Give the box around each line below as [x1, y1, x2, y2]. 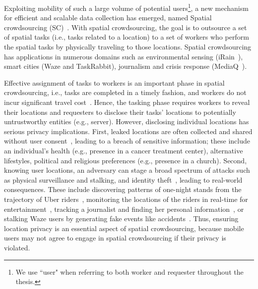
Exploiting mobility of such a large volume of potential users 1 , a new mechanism [4, 1, 249, 13]
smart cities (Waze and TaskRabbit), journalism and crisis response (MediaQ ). [4, 61, 247, 71]
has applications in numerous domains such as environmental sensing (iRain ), [4, 51, 243, 61]
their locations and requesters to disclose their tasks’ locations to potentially [4, 106, 236, 117]
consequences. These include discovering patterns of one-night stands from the [4, 184, 242, 194]
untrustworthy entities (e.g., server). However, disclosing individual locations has [4, 116, 249, 127]
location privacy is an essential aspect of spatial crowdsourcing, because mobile [4, 223, 244, 233]
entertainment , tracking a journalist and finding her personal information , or [4, 203, 244, 214]
